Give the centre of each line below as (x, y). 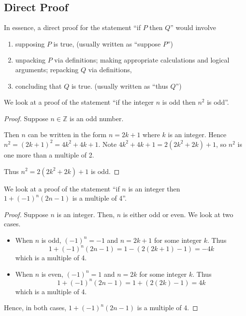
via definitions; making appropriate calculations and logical (142, 60)
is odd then (179, 102)
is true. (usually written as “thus (120, 86)
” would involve (193, 27)
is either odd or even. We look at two (178, 214)
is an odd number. (96, 118)
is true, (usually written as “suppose (107, 43)
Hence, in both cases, (35, 308)
